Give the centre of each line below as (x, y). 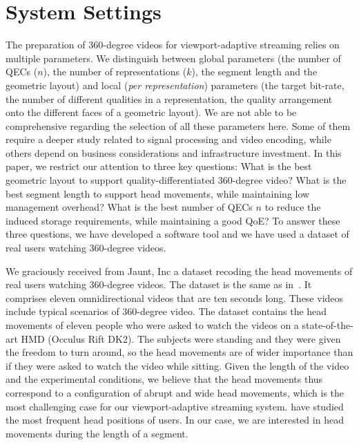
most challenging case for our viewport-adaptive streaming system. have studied (175, 406)
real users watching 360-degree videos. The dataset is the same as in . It (159, 284)
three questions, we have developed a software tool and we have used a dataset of (177, 234)
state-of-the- (328, 325)
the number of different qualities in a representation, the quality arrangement (169, 98)
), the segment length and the (254, 72)
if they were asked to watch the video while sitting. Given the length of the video (177, 365)
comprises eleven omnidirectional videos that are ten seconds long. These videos (175, 297)
